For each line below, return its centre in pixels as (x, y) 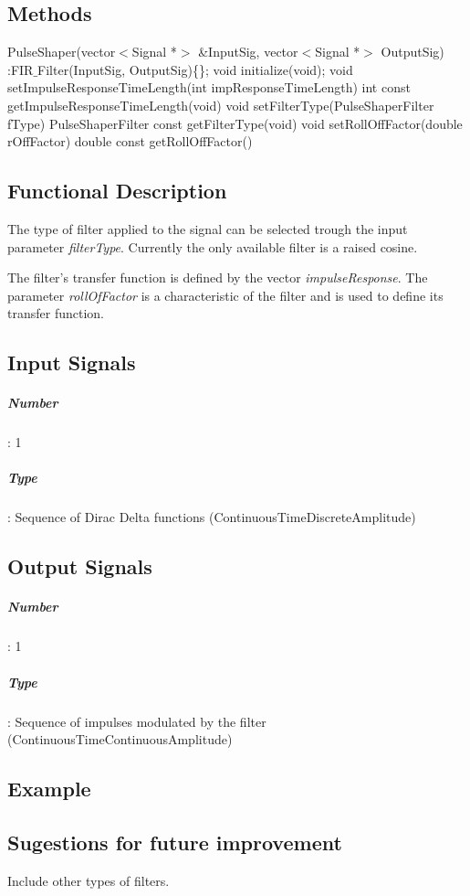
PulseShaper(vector (62, 52)
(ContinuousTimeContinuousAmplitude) (120, 739)
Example (49, 789)
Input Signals (72, 363)
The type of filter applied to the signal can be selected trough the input (208, 228)
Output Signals (80, 566)
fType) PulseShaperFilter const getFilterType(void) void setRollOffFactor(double (235, 123)
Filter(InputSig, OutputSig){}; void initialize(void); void (195, 69)
